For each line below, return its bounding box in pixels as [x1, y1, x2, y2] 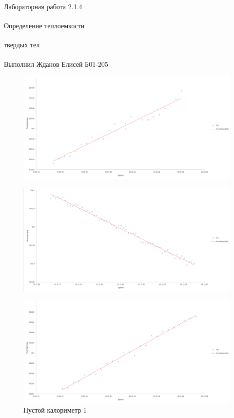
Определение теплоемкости [4, 20, 85, 31]
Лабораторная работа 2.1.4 [4, 1, 82, 11]
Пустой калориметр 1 [23, 405, 87, 415]
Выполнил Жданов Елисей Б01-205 [4, 59, 108, 69]
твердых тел [4, 40, 40, 50]
